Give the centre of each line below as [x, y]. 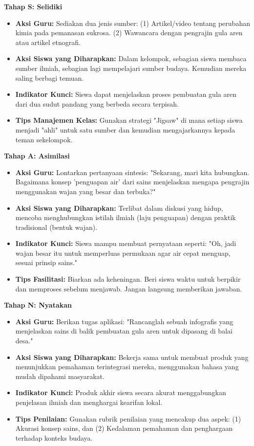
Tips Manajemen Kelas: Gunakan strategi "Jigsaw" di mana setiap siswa [129, 120]
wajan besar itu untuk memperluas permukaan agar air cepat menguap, [123, 253]
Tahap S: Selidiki [33, 6]
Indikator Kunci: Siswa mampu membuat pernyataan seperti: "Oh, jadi [126, 243]
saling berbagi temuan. [50, 78]
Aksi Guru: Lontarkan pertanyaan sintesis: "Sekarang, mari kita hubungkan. [132, 172]
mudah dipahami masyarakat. [60, 376]
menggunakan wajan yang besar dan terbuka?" [85, 191]
